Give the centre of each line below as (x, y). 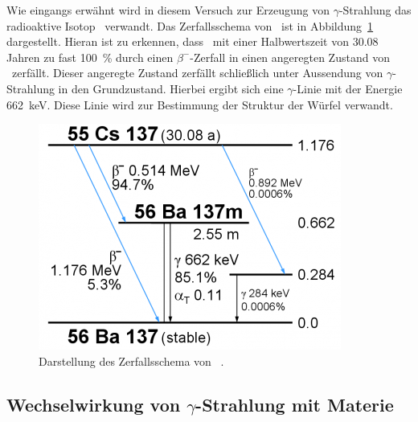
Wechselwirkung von (94, 404)
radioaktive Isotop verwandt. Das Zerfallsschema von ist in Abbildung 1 (190, 25)
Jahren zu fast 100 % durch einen (90, 57)
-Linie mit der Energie (348, 88)
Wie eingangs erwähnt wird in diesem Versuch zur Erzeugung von (168, 10)
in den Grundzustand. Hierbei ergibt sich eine (171, 88)
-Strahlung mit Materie (295, 404)
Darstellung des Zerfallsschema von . (131, 361)
